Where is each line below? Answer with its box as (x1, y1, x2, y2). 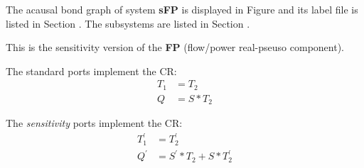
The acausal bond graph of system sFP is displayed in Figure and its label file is (6, 2, 358, 16)
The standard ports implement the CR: (6, 63, 177, 78)
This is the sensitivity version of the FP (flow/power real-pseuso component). (6, 40, 344, 55)
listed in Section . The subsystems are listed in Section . (6, 16, 250, 30)
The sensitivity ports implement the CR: (6, 116, 183, 130)
